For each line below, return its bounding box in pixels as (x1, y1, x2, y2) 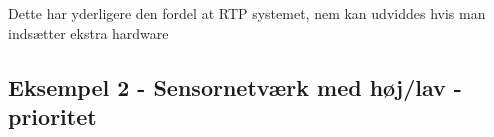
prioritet (8, 100, 97, 131)
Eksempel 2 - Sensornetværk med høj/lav (8, 71, 446, 102)
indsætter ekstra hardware (8, 22, 169, 43)
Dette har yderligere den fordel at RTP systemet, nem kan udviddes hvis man (8, 3, 486, 23)
